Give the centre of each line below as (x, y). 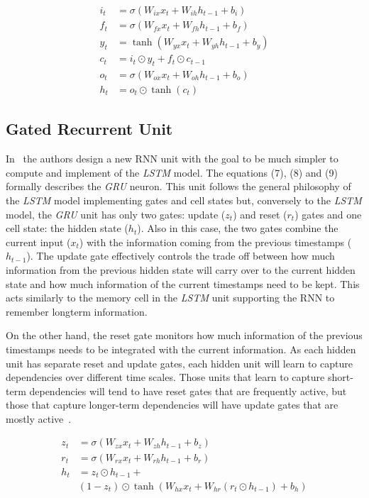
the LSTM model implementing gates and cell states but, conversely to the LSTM (184, 200)
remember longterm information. (77, 311)
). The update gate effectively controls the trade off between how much (181, 256)
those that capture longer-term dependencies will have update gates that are (172, 405)
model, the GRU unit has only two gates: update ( (116, 214)
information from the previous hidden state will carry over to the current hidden (181, 269)
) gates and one (328, 214)
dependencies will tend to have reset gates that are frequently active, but (188, 391)
